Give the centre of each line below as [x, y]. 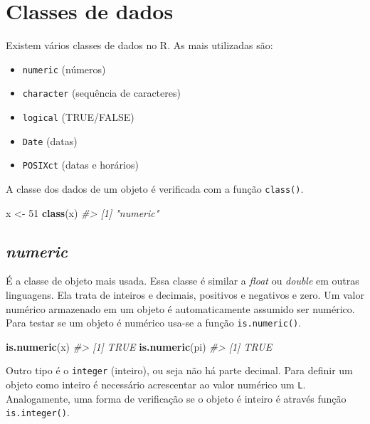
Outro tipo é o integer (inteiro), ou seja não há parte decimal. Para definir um [179, 370]
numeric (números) [64, 69]
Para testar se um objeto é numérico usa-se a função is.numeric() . [154, 323]
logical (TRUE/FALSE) [78, 117]
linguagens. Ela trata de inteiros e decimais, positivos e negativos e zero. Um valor [185, 295]
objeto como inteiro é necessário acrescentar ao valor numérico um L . [156, 385]
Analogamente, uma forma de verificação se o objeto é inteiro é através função [176, 398]
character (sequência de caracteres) [101, 93]
